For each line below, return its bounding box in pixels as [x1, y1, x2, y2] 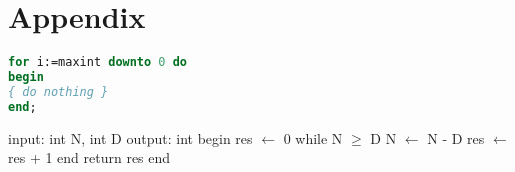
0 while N [283, 127, 343, 148]
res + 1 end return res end [8, 147, 171, 168]
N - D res [427, 127, 485, 148]
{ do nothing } [8, 84, 109, 99]
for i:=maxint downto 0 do [8, 55, 188, 70]
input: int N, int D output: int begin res [8, 127, 253, 148]
